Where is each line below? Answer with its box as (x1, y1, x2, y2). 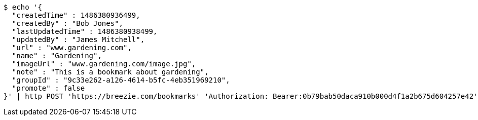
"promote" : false (12, 84, 85, 92)
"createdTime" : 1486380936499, (12, 11, 140, 19)
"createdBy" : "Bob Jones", (12, 19, 124, 27)
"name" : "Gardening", (12, 52, 102, 60)
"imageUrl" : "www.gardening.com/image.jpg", (12, 60, 196, 68)
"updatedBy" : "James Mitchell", (12, 35, 145, 44)
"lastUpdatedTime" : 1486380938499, (12, 27, 158, 35)
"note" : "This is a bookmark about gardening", (12, 68, 209, 76)
